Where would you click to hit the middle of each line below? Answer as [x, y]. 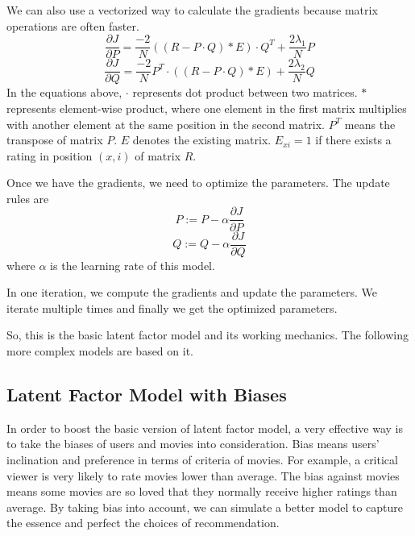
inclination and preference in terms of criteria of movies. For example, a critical [202, 459]
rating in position [50, 155]
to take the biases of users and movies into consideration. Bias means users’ [193, 444]
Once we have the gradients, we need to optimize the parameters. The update [198, 183]
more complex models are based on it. [100, 350]
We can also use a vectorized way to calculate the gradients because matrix [192, 10]
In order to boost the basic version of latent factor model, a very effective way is [205, 428]
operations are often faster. [73, 25]
